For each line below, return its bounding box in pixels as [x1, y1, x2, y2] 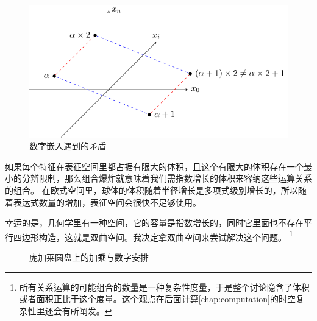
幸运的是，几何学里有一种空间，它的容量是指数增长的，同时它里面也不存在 [5, 216, 304, 229]
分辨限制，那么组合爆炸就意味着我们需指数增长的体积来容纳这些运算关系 [21, 172, 312, 185]
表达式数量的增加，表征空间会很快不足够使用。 [13, 196, 201, 208]
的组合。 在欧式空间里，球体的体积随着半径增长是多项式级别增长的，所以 [5, 184, 298, 197]
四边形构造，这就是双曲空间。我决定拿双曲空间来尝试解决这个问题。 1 [13, 228, 293, 243]
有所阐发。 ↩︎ [62, 304, 112, 317]
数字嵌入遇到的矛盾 [29, 139, 106, 152]
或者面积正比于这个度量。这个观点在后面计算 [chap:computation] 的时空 [19, 292, 296, 305]
